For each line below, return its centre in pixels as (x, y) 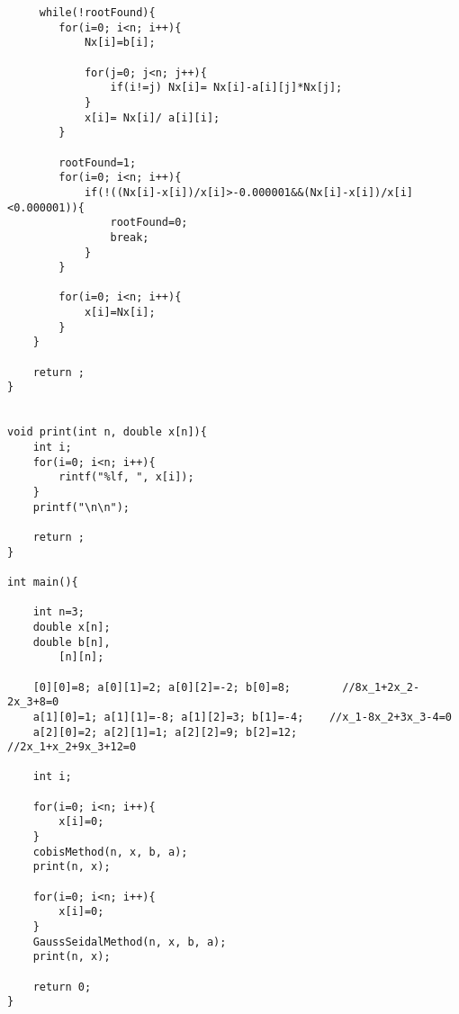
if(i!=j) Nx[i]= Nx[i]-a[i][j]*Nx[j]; (226, 88)
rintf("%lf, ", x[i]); (126, 477)
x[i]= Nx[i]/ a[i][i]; (152, 117)
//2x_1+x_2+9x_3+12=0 (72, 747)
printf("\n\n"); (81, 507)
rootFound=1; (98, 162)
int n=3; (58, 612)
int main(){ (43, 582)
